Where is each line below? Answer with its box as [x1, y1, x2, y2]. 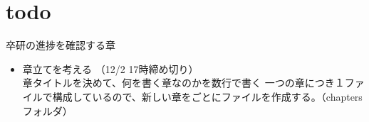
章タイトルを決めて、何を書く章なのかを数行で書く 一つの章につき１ [22, 75, 345, 90]
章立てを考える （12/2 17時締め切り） [22, 61, 199, 76]
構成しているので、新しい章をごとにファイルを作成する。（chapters [52, 89, 363, 104]
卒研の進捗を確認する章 [6, 38, 115, 52]
